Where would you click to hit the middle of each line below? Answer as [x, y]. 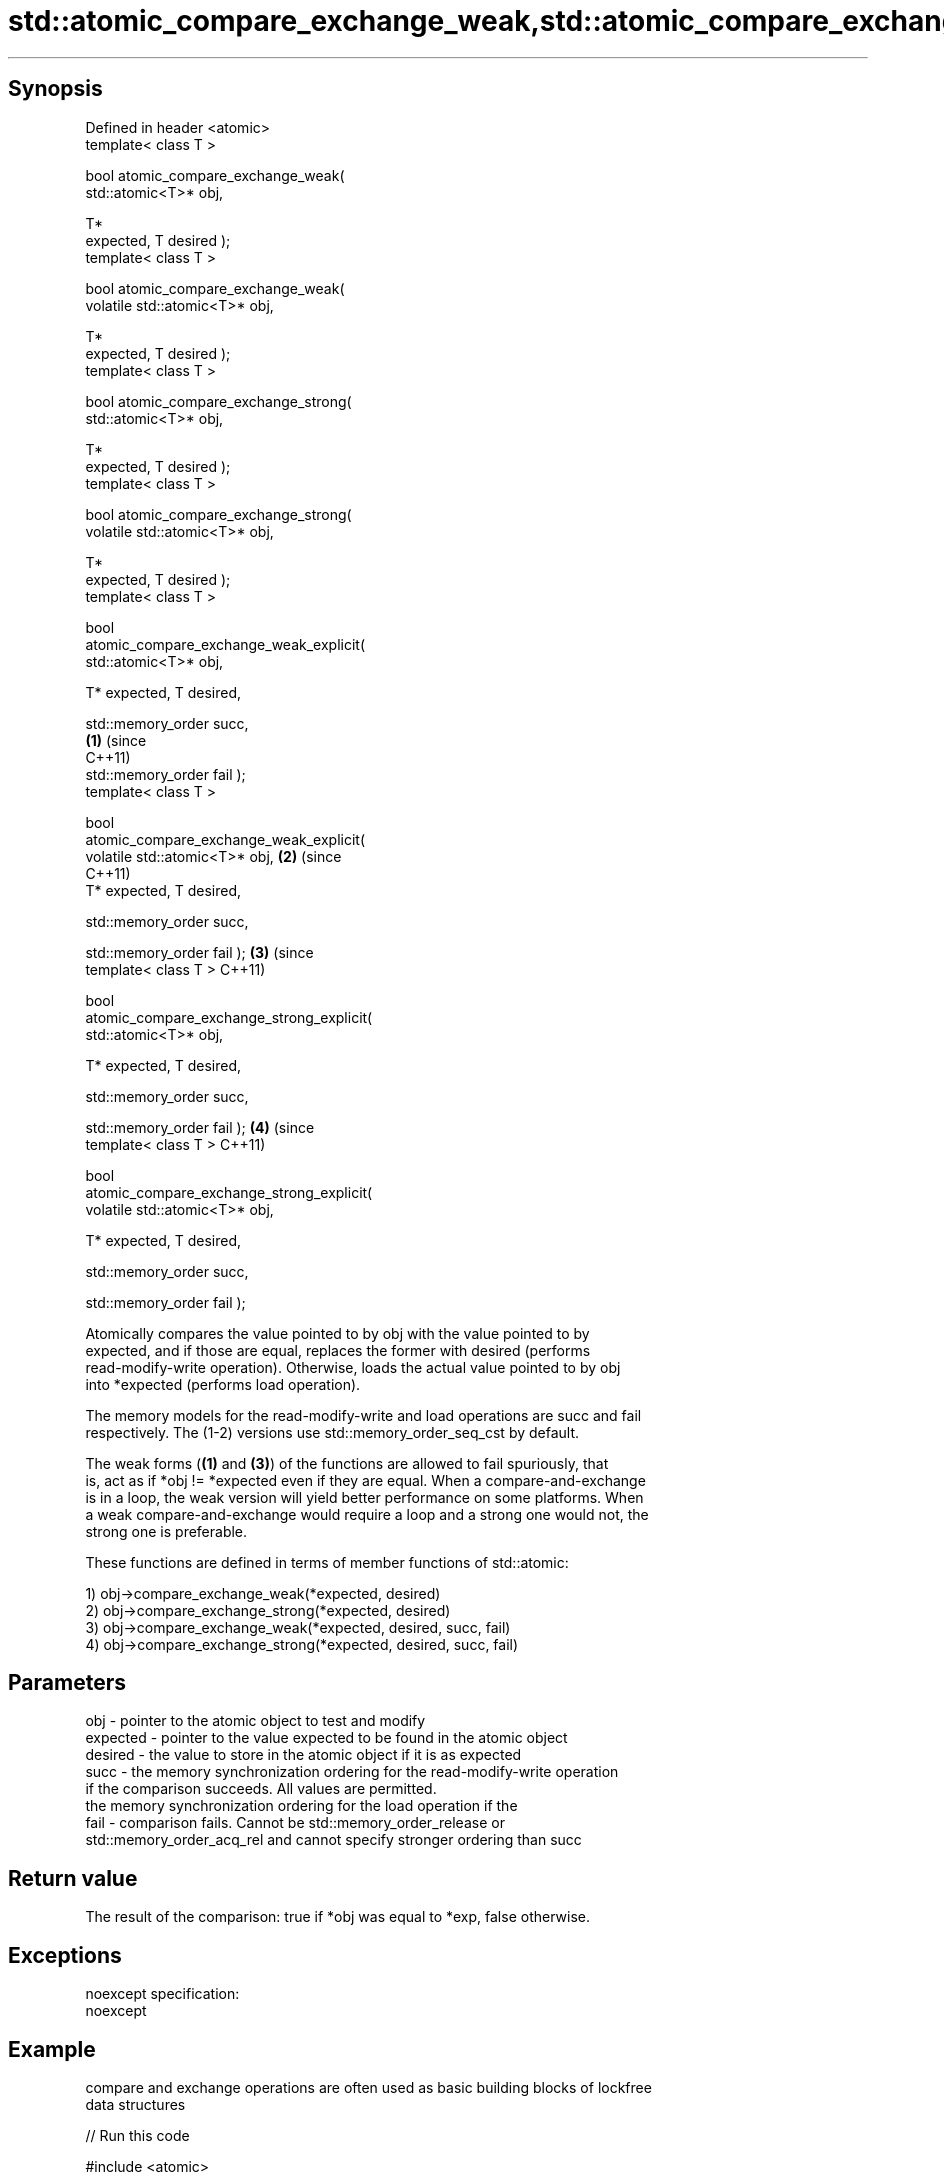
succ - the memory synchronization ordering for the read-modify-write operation [352, 1772]
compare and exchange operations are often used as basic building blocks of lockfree [368, 2087]
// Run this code [137, 2135]
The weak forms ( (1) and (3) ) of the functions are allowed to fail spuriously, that [347, 1463]
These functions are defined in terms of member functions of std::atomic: [327, 1562]
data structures [135, 2104]
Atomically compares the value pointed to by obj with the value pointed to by [337, 1333]
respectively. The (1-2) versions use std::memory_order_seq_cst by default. [332, 1432]
